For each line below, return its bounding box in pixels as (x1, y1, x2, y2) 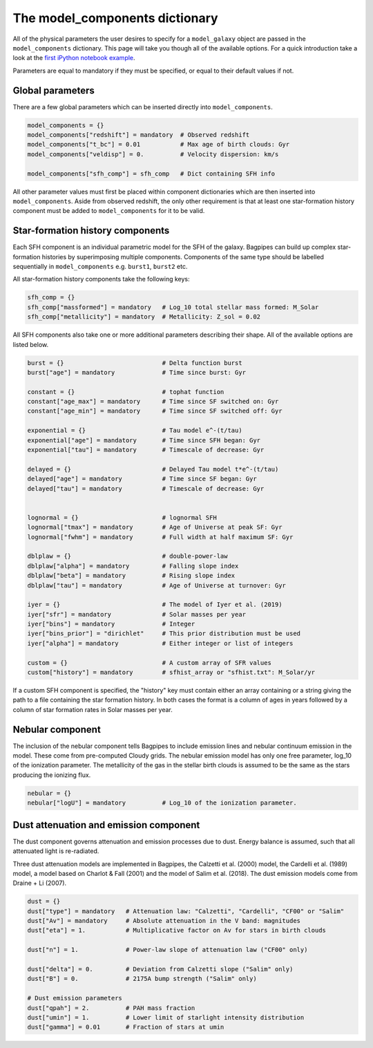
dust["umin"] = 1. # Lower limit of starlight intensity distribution (27, 1013, 305, 1021)
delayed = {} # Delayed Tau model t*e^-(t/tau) (27, 465, 279, 473)
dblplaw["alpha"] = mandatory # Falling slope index (27, 562, 239, 570)
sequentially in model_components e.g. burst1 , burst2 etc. (12, 263, 188, 271)
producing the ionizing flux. (12, 771, 91, 779)
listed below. (12, 340, 49, 348)
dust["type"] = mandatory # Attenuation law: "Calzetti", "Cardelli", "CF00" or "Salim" (27, 907, 345, 915)
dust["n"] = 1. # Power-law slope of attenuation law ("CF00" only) (27, 946, 308, 954)
